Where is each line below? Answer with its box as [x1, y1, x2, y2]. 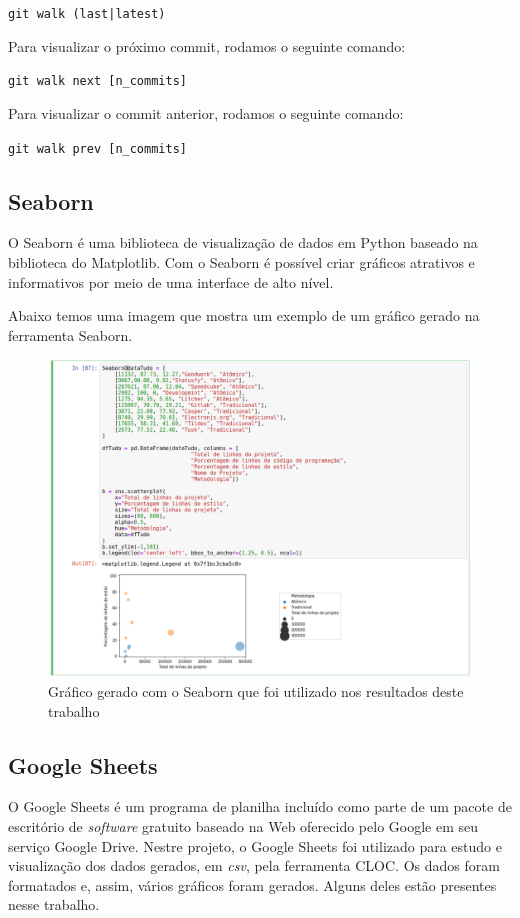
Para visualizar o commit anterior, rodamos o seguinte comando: [8, 102, 404, 123]
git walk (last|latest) [8, 7, 166, 21]
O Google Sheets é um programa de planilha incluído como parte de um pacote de [8, 796, 512, 817]
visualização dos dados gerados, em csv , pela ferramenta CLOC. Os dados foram [8, 855, 500, 876]
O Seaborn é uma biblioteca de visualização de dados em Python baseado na [8, 232, 478, 253]
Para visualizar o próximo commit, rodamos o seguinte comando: [8, 35, 406, 56]
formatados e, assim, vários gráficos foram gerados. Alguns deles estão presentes [8, 874, 497, 895]
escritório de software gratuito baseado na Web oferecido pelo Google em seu [8, 815, 478, 836]
